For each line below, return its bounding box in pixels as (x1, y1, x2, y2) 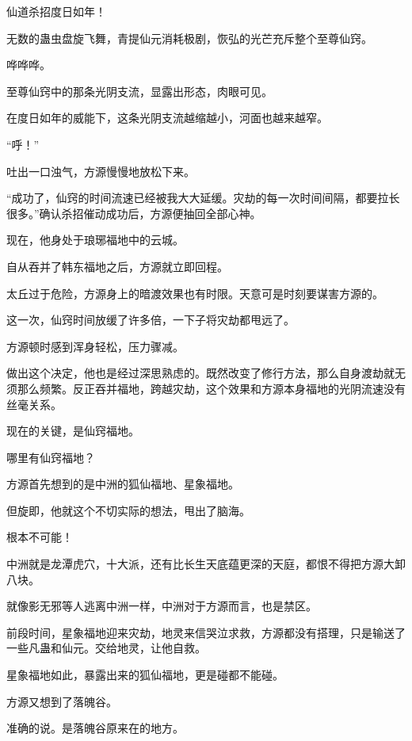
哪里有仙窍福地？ (6, 449, 95, 465)
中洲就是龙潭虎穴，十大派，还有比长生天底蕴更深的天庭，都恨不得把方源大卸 (6, 556, 406, 572)
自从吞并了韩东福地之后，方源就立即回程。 (6, 258, 228, 274)
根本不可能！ (6, 529, 73, 545)
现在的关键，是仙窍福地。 (6, 422, 139, 439)
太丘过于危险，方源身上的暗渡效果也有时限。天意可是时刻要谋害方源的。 (6, 285, 383, 301)
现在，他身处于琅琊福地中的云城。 (6, 231, 184, 248)
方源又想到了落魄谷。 (6, 693, 117, 709)
